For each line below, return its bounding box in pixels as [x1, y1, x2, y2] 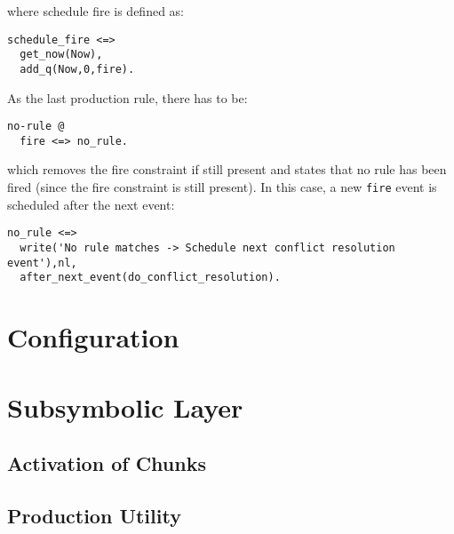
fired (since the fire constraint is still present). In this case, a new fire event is [7, 178, 437, 196]
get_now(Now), [20, 48, 103, 61]
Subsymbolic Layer [7, 388, 243, 425]
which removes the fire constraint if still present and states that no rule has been [7, 160, 447, 179]
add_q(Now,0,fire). [20, 62, 135, 76]
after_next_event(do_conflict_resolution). [20, 271, 281, 284]
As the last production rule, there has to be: [7, 88, 248, 107]
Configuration [7, 319, 179, 355]
